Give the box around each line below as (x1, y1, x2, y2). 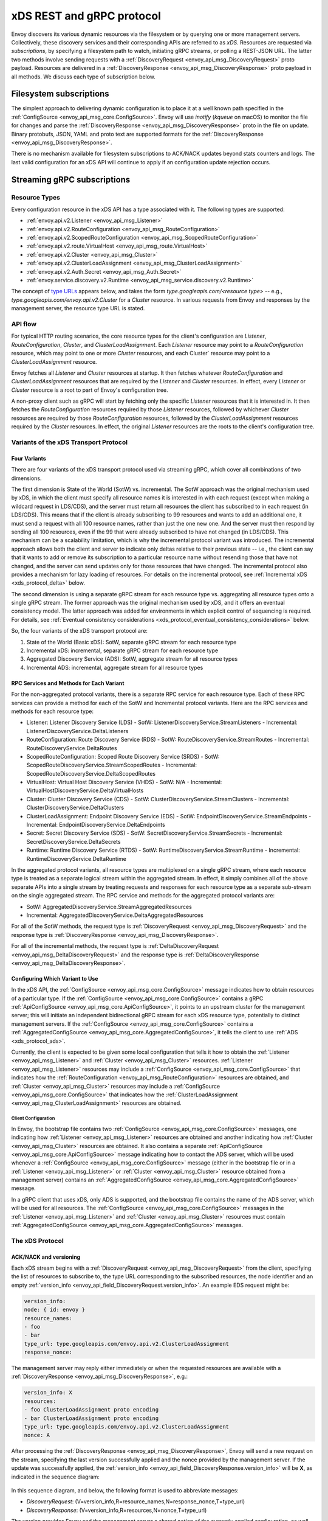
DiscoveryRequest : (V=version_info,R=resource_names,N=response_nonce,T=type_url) (26, 1498, 245, 1505)
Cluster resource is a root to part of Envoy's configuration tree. (11, 386, 168, 394)
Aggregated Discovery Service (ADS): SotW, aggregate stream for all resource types (26, 655, 238, 663)
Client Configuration (11, 1115, 55, 1122)
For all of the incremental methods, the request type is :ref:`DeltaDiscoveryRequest (11, 942, 219, 950)
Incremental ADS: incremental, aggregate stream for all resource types (26, 664, 203, 671)
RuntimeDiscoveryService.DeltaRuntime (26, 855, 127, 862)
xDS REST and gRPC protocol (11, 9, 161, 23)
